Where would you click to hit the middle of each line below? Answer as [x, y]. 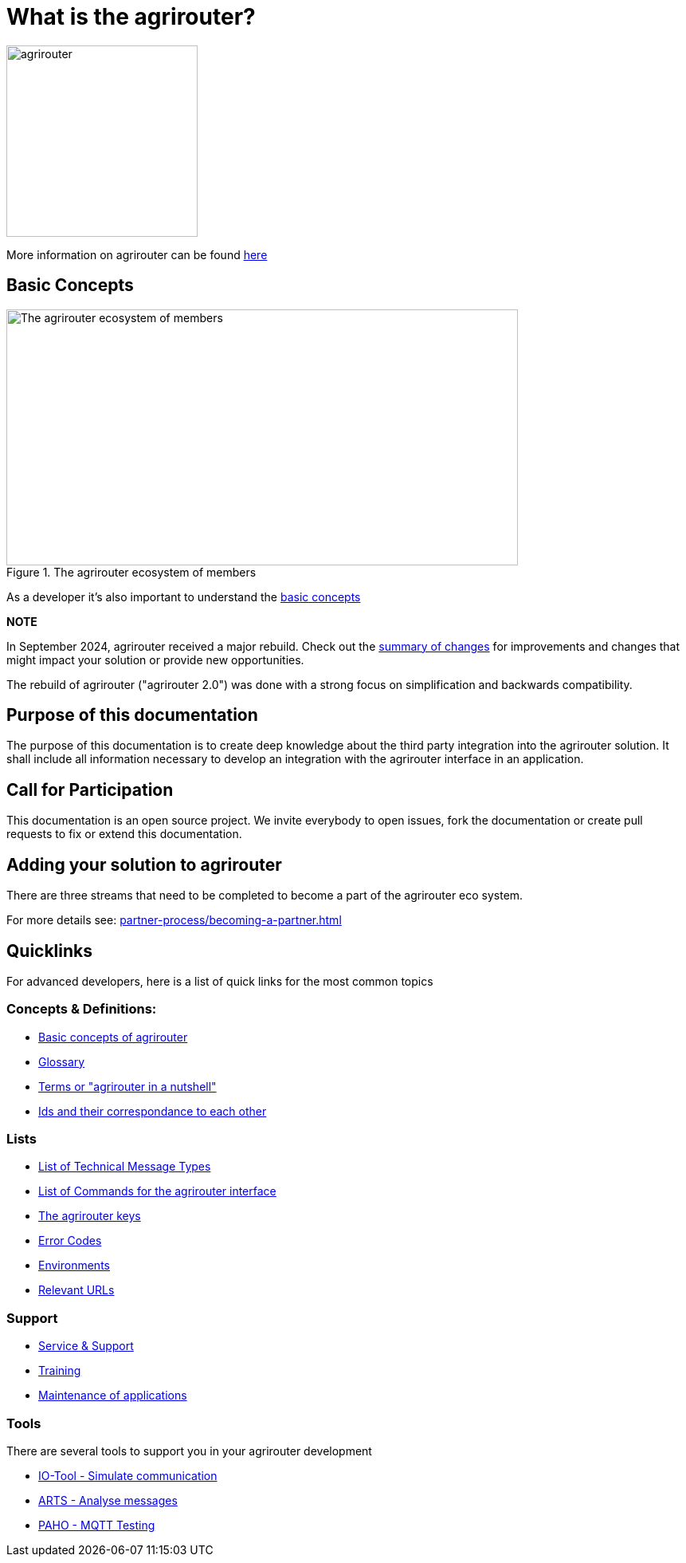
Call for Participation [90, 789]
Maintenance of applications [113, 1396]
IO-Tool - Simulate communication [128, 1475]
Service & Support [86, 1346]
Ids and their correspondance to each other [153, 1111]
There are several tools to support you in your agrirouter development [189, 1451]
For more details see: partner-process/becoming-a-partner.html [174, 920]
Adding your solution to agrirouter [144, 864]
